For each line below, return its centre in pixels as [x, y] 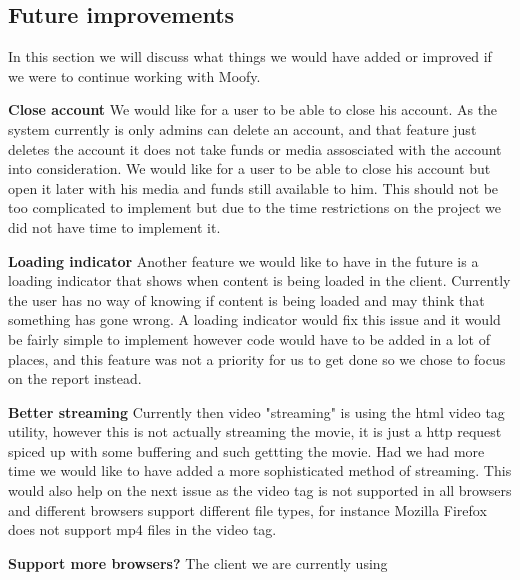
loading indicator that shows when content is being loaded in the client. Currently [259, 280]
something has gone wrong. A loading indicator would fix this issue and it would [254, 319]
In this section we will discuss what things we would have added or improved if [250, 56]
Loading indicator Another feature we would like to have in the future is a [243, 260]
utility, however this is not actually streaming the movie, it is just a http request [255, 431]
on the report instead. [75, 378]
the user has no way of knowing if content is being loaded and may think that [246, 299]
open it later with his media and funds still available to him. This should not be [253, 187]
